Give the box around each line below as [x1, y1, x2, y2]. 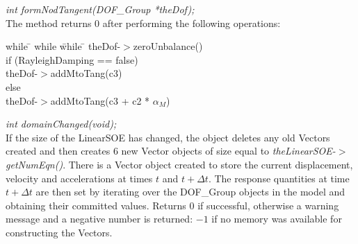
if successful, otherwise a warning [197, 198, 339, 212]
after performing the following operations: [102, 15, 281, 30]
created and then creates [6, 143, 111, 158]
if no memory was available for [211, 211, 342, 226]
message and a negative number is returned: [6, 211, 193, 226]
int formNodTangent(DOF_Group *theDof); [6, 2, 195, 16]
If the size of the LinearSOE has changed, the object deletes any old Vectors [6, 130, 330, 144]
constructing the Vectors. [6, 225, 113, 239]
